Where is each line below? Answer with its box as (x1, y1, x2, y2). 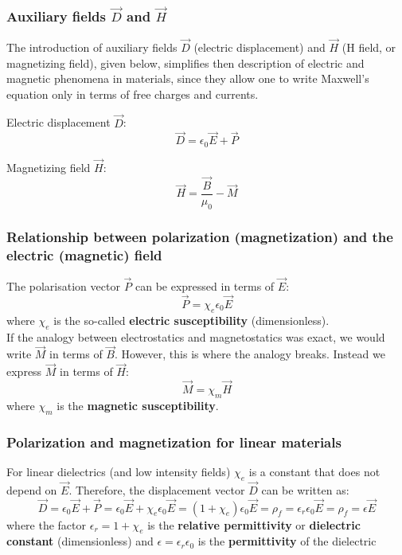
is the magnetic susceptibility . (57, 397, 219, 413)
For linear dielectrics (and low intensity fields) (6, 463, 231, 479)
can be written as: (261, 481, 349, 498)
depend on (6, 481, 57, 498)
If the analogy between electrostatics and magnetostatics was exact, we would (6, 328, 385, 345)
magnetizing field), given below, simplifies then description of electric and (6, 54, 365, 71)
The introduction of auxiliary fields (6, 39, 178, 56)
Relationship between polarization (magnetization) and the (6, 226, 393, 246)
